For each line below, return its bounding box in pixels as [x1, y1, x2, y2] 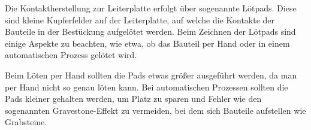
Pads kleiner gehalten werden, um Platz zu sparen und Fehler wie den [5, 92, 262, 105]
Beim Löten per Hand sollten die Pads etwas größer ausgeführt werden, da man [5, 68, 297, 81]
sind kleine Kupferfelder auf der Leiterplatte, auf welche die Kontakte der [5, 13, 275, 26]
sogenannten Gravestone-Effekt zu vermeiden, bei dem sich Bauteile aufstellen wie [5, 104, 306, 116]
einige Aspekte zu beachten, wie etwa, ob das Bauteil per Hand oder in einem [5, 37, 290, 49]
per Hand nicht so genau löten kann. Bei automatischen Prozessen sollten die [5, 80, 288, 93]
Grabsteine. [5, 116, 47, 128]
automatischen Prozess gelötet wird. [5, 49, 137, 61]
